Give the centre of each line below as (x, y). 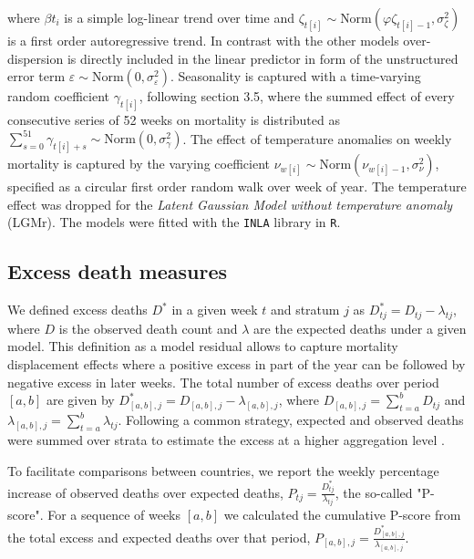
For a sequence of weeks (114, 515)
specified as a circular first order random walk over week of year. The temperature (237, 186)
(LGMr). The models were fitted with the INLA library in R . (174, 222)
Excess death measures (118, 271)
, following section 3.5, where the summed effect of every (297, 96)
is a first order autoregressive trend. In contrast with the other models (203, 40)
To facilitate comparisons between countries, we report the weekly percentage (223, 470)
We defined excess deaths (77, 310)
